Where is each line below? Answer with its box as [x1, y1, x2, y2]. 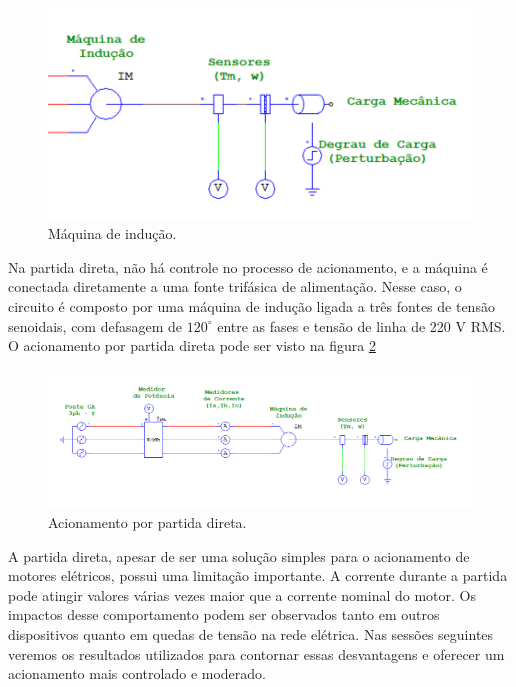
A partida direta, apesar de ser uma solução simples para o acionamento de [8, 545, 470, 566]
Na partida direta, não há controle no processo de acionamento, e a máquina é [8, 256, 488, 277]
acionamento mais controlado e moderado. [8, 663, 266, 684]
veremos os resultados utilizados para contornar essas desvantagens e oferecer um [8, 643, 505, 664]
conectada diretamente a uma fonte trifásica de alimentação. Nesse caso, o [8, 276, 462, 297]
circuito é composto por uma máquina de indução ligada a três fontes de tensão [8, 295, 495, 316]
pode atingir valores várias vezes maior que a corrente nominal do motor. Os [8, 584, 476, 605]
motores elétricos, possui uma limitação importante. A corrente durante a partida [8, 565, 508, 586]
